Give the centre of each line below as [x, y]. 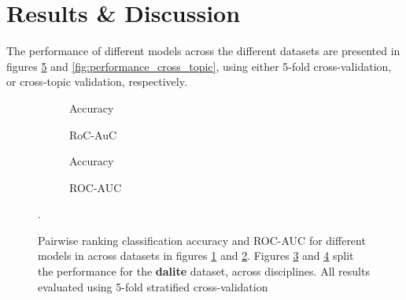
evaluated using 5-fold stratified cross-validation [153, 286]
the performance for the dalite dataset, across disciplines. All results [204, 271]
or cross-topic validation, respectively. [97, 81]
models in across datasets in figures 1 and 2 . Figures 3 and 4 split [196, 256]
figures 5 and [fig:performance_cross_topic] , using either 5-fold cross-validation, [199, 66]
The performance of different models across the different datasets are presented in [203, 51]
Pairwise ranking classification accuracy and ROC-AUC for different [202, 240]
